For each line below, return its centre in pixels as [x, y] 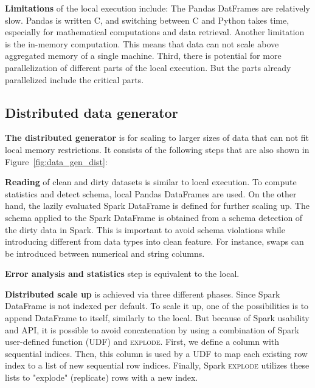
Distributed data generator [92, 112]
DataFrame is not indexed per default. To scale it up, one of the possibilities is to [157, 306]
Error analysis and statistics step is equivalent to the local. [122, 274]
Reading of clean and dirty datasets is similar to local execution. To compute [151, 182]
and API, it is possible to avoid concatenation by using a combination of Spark [152, 329]
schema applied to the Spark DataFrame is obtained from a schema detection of [154, 217]
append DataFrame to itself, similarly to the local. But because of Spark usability [157, 318]
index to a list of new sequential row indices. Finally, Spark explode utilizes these [157, 365]
